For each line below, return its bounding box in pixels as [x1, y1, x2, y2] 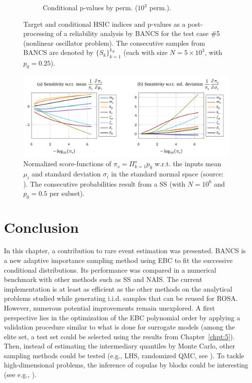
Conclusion [4, 217, 79, 237]
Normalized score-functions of [23, 158, 112, 169]
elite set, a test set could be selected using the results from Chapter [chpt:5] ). [4, 331, 235, 341]
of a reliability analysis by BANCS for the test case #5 [56, 28, 220, 38]
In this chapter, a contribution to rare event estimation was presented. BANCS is [4, 245, 246, 256]
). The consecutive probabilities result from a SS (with [23, 178, 185, 189]
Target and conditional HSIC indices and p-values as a [23, 18, 185, 29]
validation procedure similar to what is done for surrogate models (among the [4, 322, 235, 332]
